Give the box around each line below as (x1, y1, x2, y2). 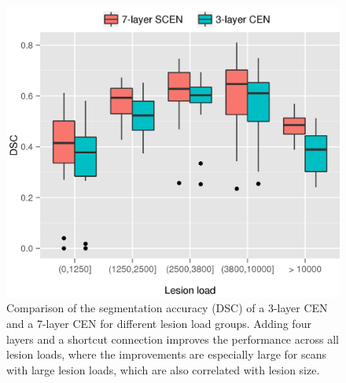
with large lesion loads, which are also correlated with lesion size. (6, 361, 320, 377)
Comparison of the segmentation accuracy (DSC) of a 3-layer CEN (6, 300, 328, 316)
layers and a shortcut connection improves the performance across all (6, 330, 339, 347)
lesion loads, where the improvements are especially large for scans (6, 346, 326, 363)
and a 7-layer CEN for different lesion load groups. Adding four (6, 315, 311, 331)
